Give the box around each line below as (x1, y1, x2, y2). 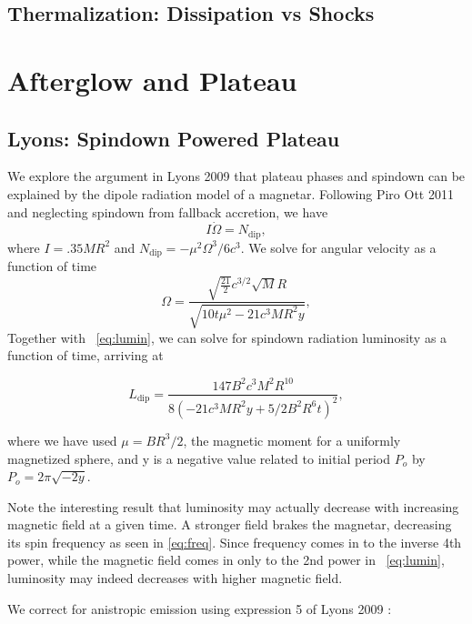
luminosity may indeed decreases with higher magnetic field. (7, 569, 343, 588)
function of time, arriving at (7, 346, 164, 365)
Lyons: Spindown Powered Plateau (7, 124, 340, 152)
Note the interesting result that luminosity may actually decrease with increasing (7, 497, 459, 516)
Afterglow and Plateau (7, 61, 297, 98)
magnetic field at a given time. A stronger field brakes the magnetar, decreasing (7, 515, 452, 534)
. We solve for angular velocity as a (240, 237, 437, 257)
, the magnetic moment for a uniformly (183, 430, 401, 449)
